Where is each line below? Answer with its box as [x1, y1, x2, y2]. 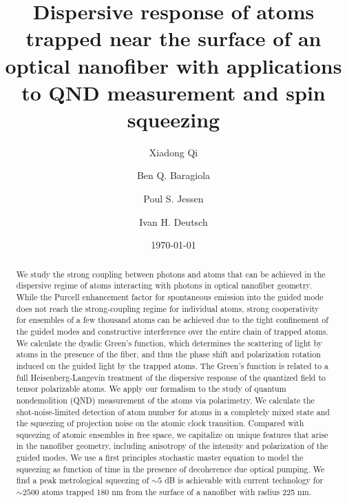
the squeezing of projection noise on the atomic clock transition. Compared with [16, 417, 304, 429]
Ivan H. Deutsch [139, 214, 208, 229]
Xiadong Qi [149, 145, 198, 159]
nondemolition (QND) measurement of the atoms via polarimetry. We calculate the [16, 394, 315, 406]
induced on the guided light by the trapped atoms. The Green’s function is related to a [16, 359, 329, 371]
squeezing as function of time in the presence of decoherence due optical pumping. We [16, 463, 325, 474]
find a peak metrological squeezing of [16, 474, 149, 486]
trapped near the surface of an [25, 24, 322, 52]
